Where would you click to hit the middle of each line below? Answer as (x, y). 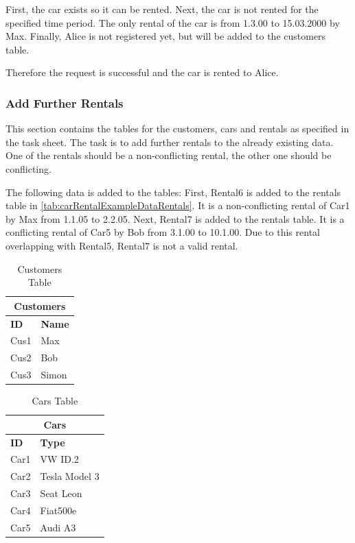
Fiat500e (58, 510)
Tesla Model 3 (70, 476)
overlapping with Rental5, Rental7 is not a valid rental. (122, 245)
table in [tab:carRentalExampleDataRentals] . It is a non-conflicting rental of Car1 (178, 205)
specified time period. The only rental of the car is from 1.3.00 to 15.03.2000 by (173, 22)
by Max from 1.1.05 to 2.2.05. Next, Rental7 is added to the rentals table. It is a (175, 218)
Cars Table (55, 401)
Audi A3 (58, 527)
